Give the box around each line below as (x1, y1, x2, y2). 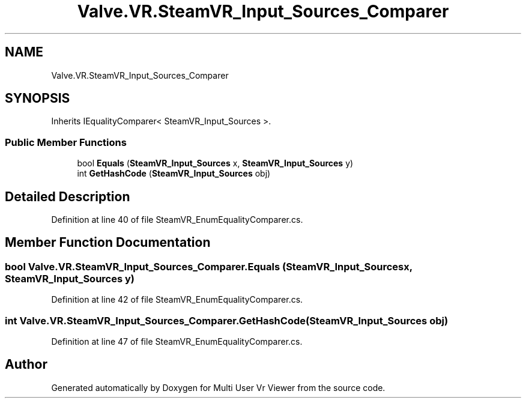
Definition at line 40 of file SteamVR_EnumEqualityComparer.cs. (51, 214, 303, 225)
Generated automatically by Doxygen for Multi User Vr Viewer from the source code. (51, 382, 385, 393)
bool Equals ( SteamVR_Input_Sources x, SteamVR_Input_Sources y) (77, 158, 354, 169)
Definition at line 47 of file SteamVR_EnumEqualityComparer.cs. (51, 336, 303, 347)
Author (5, 357, 47, 372)
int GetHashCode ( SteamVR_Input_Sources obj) (77, 168, 271, 179)
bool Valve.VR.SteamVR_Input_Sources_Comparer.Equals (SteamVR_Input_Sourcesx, (5, 260, 413, 273)
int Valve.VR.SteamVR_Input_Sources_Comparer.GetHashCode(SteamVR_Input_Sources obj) (5, 314, 449, 327)
